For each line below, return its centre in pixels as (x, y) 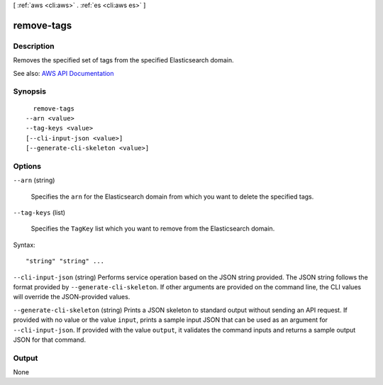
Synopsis (29, 91)
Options (27, 166)
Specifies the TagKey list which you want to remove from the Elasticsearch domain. (153, 229)
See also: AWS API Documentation (63, 73)
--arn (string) (34, 180)
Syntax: (24, 245)
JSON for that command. (50, 340)
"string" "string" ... (65, 261)
